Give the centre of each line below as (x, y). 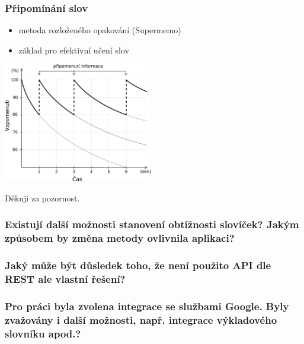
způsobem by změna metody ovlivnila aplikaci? (120, 238)
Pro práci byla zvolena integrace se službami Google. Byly (147, 306)
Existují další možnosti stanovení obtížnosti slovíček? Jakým (152, 224)
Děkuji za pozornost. (42, 198)
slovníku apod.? (43, 333)
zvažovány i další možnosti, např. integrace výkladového (141, 319)
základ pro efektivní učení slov (74, 50)
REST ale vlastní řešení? (65, 279)
